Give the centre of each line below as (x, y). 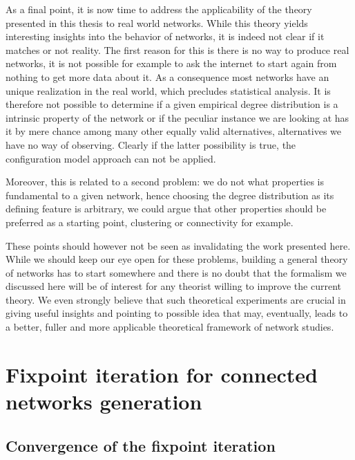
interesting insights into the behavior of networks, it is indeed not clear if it (165, 36)
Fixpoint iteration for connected (162, 374)
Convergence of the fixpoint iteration (141, 445)
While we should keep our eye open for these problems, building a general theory (177, 259)
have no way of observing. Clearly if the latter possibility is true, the (151, 144)
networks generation (104, 402)
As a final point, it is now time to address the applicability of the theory (159, 9)
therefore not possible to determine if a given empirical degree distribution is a (172, 104)
